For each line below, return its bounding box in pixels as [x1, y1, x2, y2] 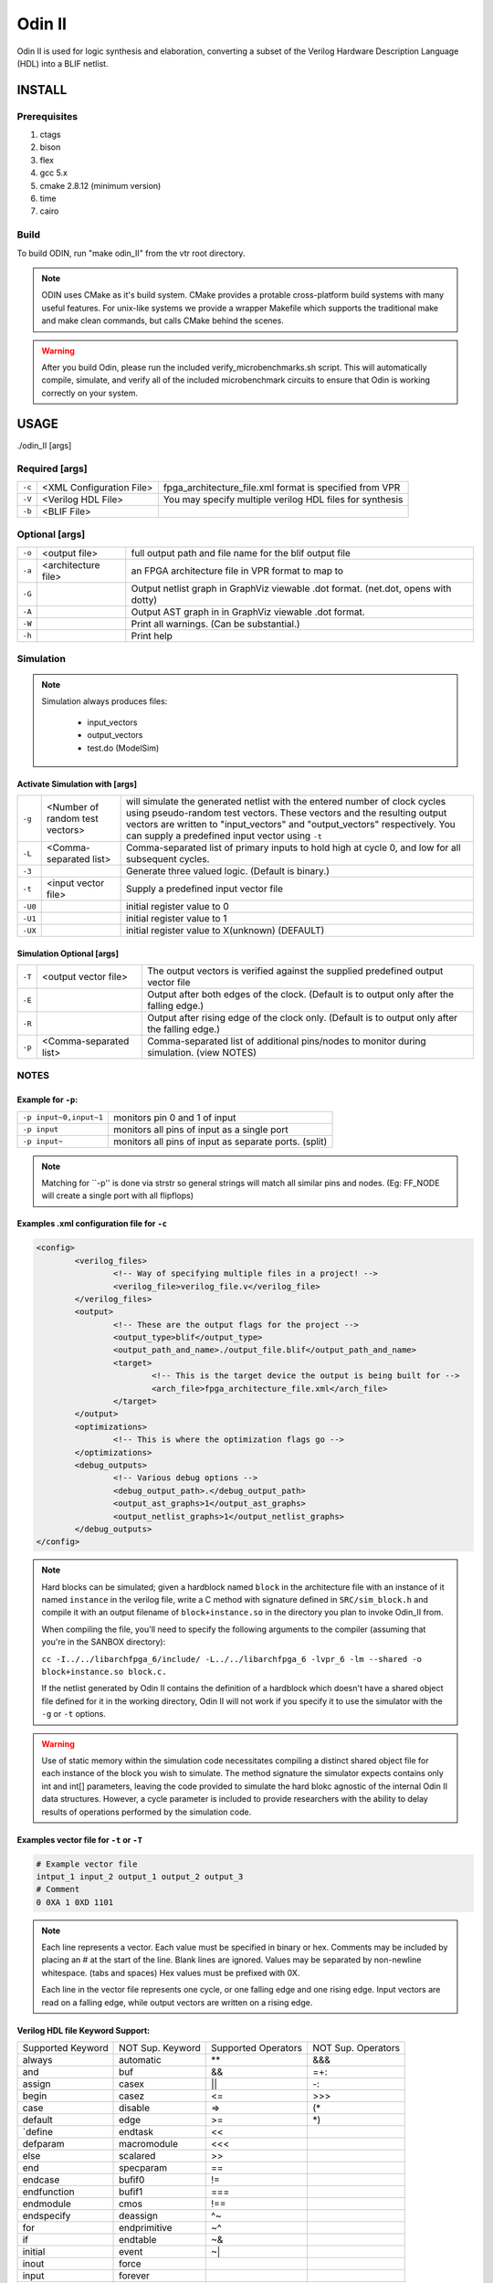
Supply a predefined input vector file [125, 882, 283, 895]
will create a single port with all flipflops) [41, 1190, 194, 1201]
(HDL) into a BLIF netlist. [16, 58, 109, 68]
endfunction [22, 2185, 75, 2198]
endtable [119, 2234, 157, 2246]
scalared [119, 2150, 156, 2162]
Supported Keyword [22, 2042, 109, 2055]
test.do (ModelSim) [87, 742, 160, 753]
